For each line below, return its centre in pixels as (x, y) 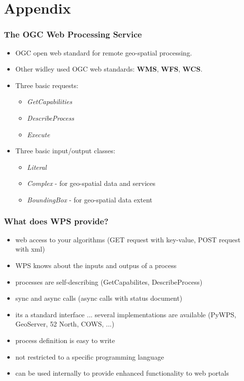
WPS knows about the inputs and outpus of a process (96, 265)
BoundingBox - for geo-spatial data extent (90, 199)
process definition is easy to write (65, 340)
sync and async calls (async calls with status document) (99, 298)
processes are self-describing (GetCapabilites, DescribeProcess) (109, 281)
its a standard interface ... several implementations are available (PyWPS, (126, 314)
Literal (37, 167)
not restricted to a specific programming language (90, 356)
